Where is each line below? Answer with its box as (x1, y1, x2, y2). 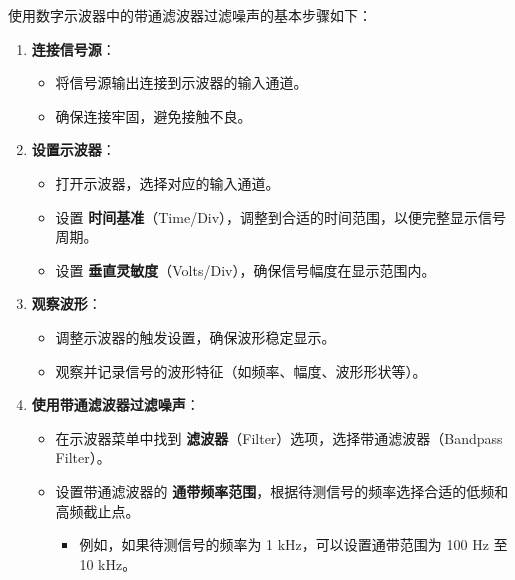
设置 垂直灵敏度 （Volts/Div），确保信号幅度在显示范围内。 (55, 259, 436, 280)
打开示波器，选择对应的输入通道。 (55, 172, 280, 193)
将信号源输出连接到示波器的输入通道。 (55, 72, 308, 93)
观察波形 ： (31, 293, 102, 314)
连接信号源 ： (31, 38, 116, 59)
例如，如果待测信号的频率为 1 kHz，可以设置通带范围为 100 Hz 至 (79, 534, 508, 555)
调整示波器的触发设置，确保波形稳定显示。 (55, 326, 336, 347)
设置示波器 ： (31, 139, 116, 160)
